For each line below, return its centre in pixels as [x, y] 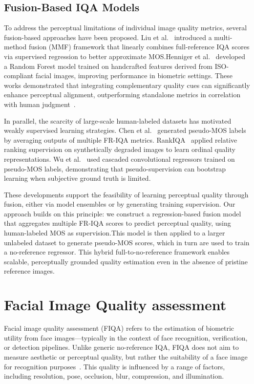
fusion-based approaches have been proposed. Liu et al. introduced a [108, 37]
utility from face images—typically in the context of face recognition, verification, [126, 337]
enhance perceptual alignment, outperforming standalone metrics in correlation [122, 95]
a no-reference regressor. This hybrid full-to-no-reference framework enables [117, 252]
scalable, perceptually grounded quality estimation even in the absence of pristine [126, 261]
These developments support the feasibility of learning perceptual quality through [126, 194]
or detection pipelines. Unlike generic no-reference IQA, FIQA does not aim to [121, 347]
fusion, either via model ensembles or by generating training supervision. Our [120, 204]
